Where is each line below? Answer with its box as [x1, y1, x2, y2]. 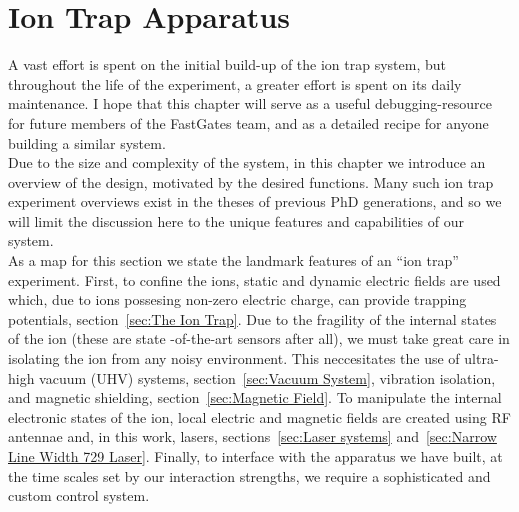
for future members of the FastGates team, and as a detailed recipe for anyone [8, 112, 489, 133]
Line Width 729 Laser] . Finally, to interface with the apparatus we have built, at [8, 446, 503, 466]
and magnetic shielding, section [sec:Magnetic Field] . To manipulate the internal [8, 387, 502, 408]
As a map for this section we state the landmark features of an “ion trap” [8, 250, 459, 271]
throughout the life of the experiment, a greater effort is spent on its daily [8, 73, 462, 94]
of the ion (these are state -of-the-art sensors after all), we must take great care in [8, 328, 510, 349]
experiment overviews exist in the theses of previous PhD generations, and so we [8, 191, 502, 212]
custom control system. [8, 485, 150, 506]
